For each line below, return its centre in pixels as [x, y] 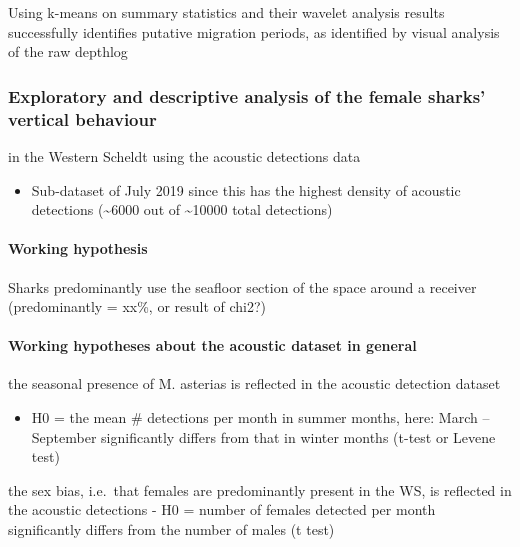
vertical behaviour [82, 118]
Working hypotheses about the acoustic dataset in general [212, 345]
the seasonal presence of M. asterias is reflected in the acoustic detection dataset [254, 383]
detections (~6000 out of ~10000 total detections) [182, 209]
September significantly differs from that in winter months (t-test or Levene [263, 436]
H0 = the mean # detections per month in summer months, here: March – [260, 417]
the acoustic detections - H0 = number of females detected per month [222, 509]
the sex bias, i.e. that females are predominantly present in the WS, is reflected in [260, 489]
